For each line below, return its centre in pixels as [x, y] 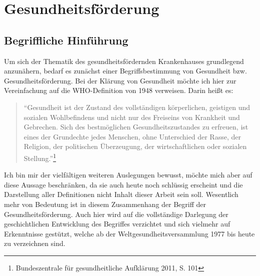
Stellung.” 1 [40, 157]
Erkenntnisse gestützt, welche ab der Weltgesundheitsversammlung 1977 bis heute [129, 233]
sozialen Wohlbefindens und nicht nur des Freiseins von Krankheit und [132, 117]
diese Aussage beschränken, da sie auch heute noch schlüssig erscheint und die [123, 184]
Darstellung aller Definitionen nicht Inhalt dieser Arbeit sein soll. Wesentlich [121, 194]
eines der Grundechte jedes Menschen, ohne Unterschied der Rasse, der [132, 136]
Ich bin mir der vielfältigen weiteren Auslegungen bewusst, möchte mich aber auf [128, 175]
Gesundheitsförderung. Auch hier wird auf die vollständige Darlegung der [116, 214]
